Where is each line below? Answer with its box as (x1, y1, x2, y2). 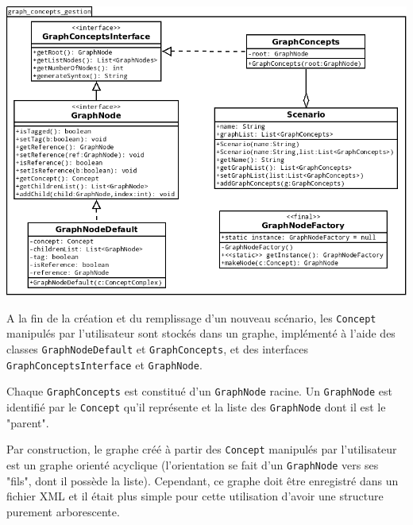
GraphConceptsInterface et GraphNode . (6, 356, 203, 373)
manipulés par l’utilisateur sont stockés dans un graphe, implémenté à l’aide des (6, 325, 396, 342)
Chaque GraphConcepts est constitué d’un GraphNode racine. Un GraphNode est (6, 383, 392, 400)
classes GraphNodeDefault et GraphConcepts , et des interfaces (6, 341, 308, 357)
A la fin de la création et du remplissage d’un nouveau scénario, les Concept (6, 309, 376, 326)
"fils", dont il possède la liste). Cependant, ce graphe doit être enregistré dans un (6, 472, 399, 488)
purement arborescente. (6, 503, 120, 519)
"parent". (6, 414, 49, 430)
